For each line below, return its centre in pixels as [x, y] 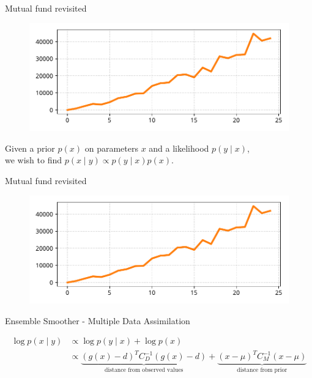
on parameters [111, 148]
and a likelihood [179, 148]
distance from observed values [144, 370]
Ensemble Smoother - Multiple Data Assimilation [98, 320]
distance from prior [262, 370]
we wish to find [34, 160]
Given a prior [30, 148]
